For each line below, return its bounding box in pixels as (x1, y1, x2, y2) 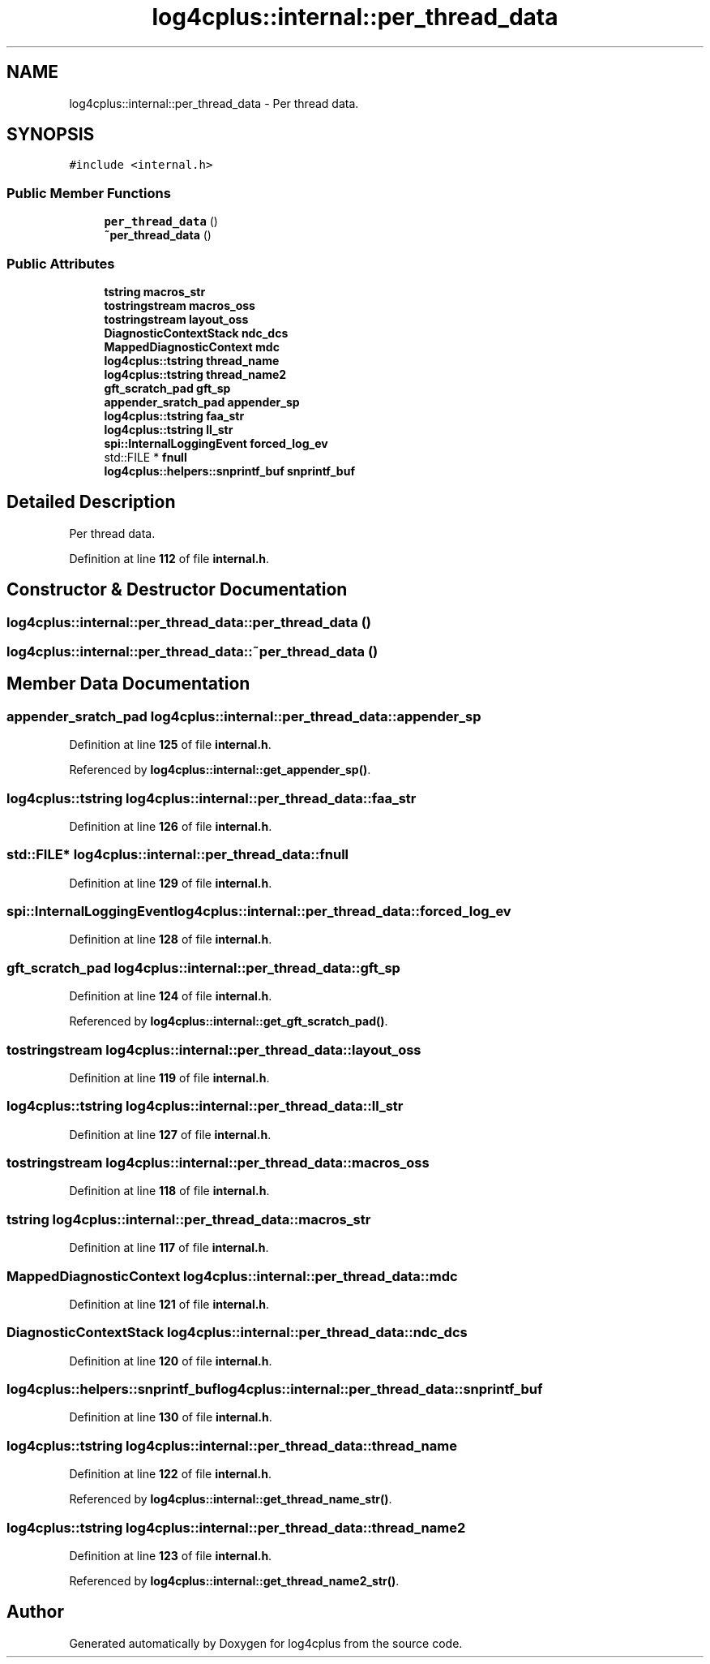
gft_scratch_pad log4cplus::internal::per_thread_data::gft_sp (6, 959, 400, 976)
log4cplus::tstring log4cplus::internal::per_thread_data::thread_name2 (6, 1519, 466, 1536)
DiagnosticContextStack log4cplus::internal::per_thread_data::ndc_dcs (6, 1324, 468, 1341)
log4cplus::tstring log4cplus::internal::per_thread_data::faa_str (6, 789, 417, 806)
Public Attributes (6, 255, 115, 272)
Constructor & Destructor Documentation (6, 579, 348, 600)
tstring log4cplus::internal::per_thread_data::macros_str (6, 1210, 371, 1228)
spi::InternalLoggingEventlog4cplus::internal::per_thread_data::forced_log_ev (6, 903, 511, 920)
